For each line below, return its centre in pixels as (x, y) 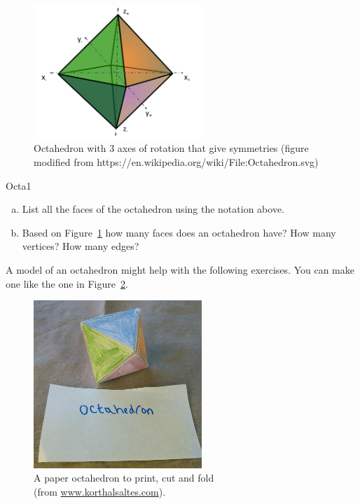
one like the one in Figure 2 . (67, 283)
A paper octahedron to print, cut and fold (124, 478)
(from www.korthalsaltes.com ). (100, 491)
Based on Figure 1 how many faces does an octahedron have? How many (179, 232)
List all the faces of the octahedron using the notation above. (153, 209)
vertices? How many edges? (81, 246)
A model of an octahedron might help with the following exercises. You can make (180, 269)
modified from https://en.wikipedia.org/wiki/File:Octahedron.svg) (176, 162)
